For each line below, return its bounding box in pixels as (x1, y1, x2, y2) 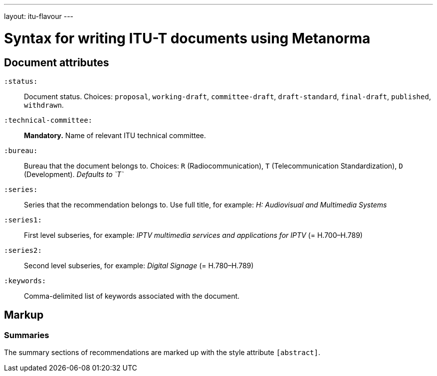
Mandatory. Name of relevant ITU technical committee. (24, 131, 206, 140)
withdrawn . (24, 100, 64, 109)
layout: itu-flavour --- (4, 12, 74, 20)
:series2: (4, 246, 42, 254)
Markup (4, 309, 44, 322)
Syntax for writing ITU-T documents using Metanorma (4, 29, 371, 47)
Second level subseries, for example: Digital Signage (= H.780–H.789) (24, 261, 254, 270)
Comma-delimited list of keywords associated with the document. (24, 291, 240, 300)
